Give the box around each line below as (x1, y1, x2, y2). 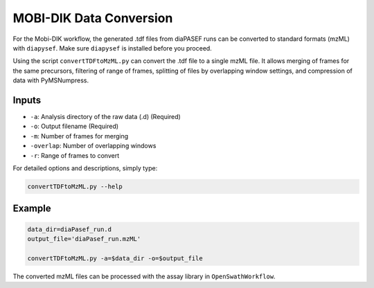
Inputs (12, 94, 42, 106)
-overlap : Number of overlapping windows (30, 142, 157, 150)
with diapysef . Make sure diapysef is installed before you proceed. (12, 44, 213, 52)
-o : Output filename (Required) (30, 122, 119, 131)
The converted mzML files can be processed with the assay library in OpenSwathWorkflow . (12, 272, 276, 280)
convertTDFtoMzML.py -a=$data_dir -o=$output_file (27, 254, 204, 262)
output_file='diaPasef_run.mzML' (27, 235, 141, 242)
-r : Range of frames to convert (30, 151, 120, 159)
